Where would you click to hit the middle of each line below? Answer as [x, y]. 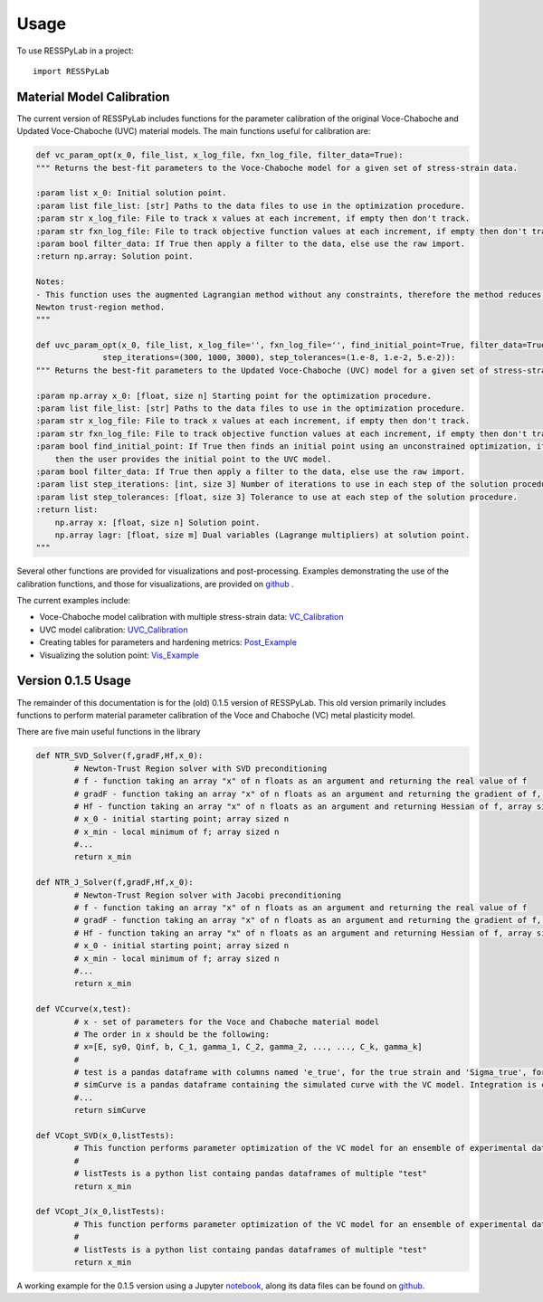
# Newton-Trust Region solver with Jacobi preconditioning [208, 895]
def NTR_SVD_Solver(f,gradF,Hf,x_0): [119, 756]
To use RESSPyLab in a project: [76, 51]
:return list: [67, 510]
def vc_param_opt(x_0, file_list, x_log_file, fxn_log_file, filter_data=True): [219, 155]
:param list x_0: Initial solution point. [131, 193]
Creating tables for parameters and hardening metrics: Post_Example [168, 642]
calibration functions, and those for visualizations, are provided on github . [155, 584]
